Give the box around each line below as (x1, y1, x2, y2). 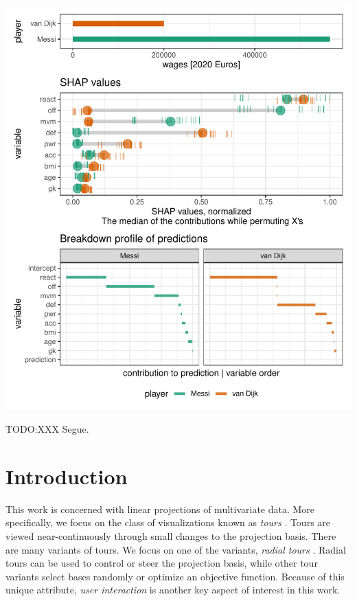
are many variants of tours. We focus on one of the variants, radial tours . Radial (5, 542, 346, 556)
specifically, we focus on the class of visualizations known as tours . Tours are (5, 515, 331, 530)
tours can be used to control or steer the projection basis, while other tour (5, 556, 318, 570)
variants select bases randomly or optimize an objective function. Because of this (5, 569, 345, 583)
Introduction (5, 462, 128, 490)
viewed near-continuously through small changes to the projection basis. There (5, 528, 336, 543)
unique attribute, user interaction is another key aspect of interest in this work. (5, 582, 341, 597)
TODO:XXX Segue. (5, 422, 89, 436)
